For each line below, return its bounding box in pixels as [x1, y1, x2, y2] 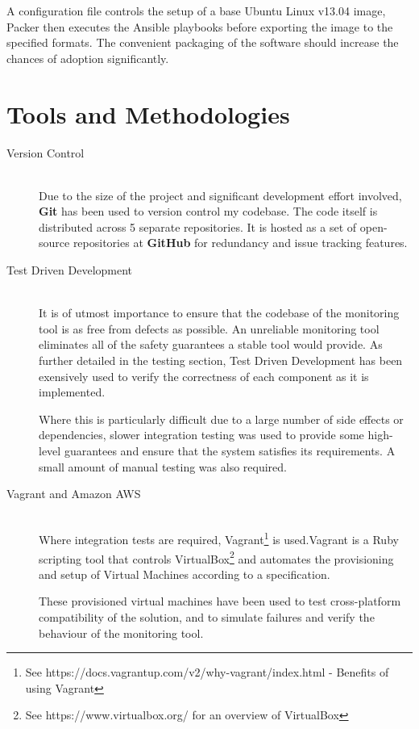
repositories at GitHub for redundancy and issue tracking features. [73, 234, 408, 251]
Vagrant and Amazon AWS [6, 485, 141, 502]
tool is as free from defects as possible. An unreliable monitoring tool [39, 320, 380, 337]
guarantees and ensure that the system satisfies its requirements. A [64, 442, 396, 459]
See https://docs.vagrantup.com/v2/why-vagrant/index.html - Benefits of [25, 664, 389, 681]
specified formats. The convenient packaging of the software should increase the [6, 34, 399, 51]
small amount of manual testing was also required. [39, 458, 287, 475]
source [39, 234, 70, 251]
